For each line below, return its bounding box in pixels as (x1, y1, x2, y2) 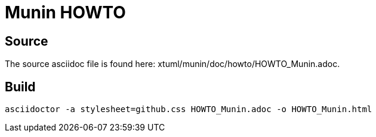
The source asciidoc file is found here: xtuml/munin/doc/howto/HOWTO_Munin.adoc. (5, 59, 340, 69)
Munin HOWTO (5, 2, 126, 23)
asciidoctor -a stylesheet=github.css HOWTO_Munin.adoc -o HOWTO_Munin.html (5, 104, 372, 114)
